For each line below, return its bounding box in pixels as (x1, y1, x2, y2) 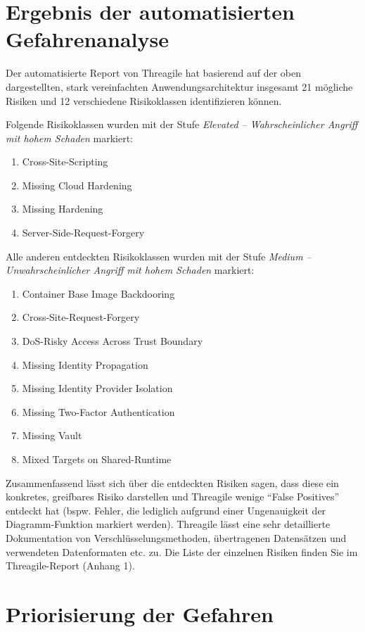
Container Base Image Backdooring (22, 286, 175, 301)
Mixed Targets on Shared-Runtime (22, 452, 172, 466)
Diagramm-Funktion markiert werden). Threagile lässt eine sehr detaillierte (6, 517, 331, 531)
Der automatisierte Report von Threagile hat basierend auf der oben (6, 65, 302, 80)
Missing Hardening (22, 201, 103, 216)
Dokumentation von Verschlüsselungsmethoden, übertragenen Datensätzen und (6, 530, 347, 545)
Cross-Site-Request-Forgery (22, 310, 140, 324)
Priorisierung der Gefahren (6, 599, 274, 628)
